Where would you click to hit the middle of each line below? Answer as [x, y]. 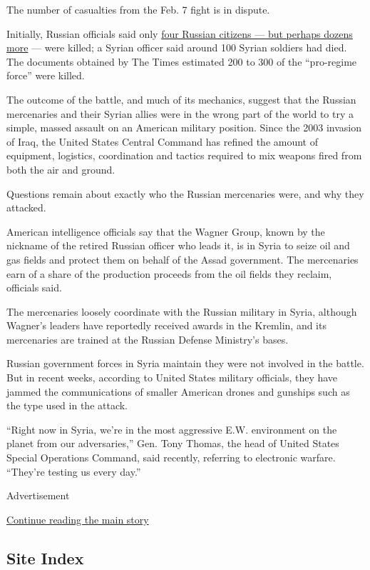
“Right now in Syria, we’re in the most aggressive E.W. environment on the [172, 429]
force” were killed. [46, 75]
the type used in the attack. [67, 405]
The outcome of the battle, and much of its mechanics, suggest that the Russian [181, 99]
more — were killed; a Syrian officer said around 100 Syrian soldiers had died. [177, 47]
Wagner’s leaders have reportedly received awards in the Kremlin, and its [166, 325]
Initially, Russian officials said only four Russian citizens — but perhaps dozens [180, 33]
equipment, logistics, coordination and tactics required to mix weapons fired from [184, 155]
